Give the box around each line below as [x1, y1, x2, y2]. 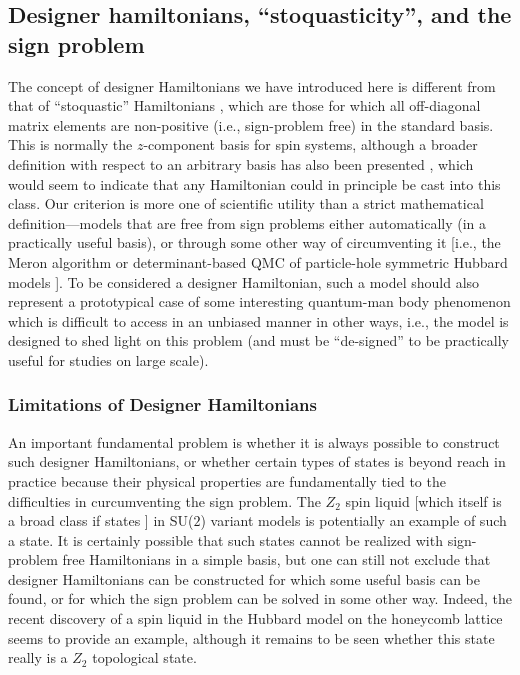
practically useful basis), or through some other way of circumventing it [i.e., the [8, 232, 501, 253]
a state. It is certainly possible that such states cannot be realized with [8, 529, 443, 550]
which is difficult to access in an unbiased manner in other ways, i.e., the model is [8, 310, 509, 331]
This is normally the [8, 134, 133, 155]
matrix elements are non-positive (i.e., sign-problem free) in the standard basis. [8, 114, 494, 135]
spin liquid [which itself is [345, 490, 502, 511]
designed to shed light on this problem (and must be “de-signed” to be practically [8, 330, 509, 351]
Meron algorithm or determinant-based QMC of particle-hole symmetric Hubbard [8, 251, 508, 272]
